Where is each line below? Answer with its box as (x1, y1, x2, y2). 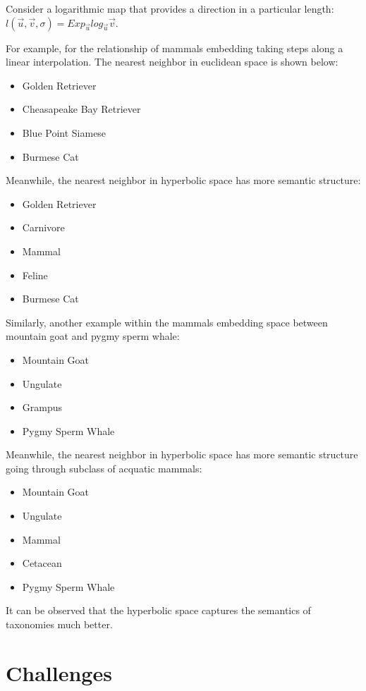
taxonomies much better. (6, 617, 113, 632)
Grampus (22, 400, 63, 415)
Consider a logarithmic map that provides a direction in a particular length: (6, 1, 334, 16)
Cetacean (22, 556, 62, 570)
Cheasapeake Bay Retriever (22, 102, 141, 116)
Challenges (6, 658, 112, 687)
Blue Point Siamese (22, 125, 106, 140)
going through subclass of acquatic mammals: (6, 460, 202, 475)
